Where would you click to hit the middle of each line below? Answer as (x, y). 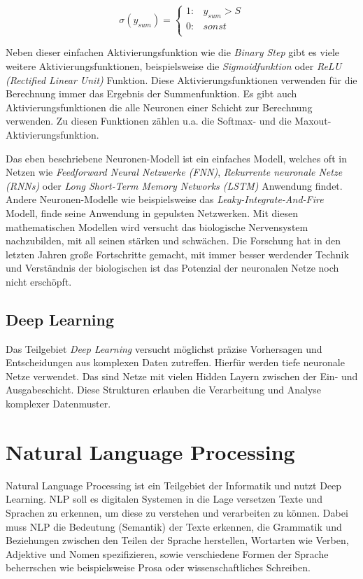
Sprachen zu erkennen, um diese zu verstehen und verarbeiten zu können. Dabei (177, 512)
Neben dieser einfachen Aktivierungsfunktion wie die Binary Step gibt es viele (173, 52)
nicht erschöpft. (39, 281)
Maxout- (313, 121)
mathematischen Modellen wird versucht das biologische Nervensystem (157, 226)
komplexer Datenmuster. (58, 404)
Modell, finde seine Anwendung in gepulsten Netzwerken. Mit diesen (152, 212)
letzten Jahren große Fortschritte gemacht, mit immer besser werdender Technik (177, 254)
